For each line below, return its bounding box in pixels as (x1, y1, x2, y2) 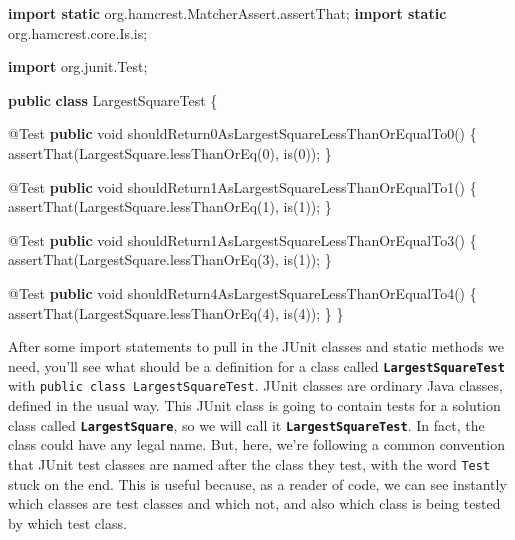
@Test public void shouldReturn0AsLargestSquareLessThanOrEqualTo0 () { (8, 123, 477, 144)
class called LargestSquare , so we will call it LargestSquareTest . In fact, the (8, 414, 485, 435)
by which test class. (8, 512, 127, 533)
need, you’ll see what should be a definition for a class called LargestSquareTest (8, 355, 505, 376)
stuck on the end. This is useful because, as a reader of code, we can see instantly (8, 473, 507, 494)
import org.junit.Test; (8, 56, 148, 77)
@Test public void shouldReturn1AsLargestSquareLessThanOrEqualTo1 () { (8, 176, 477, 197)
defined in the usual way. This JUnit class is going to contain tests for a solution (8, 395, 501, 416)
